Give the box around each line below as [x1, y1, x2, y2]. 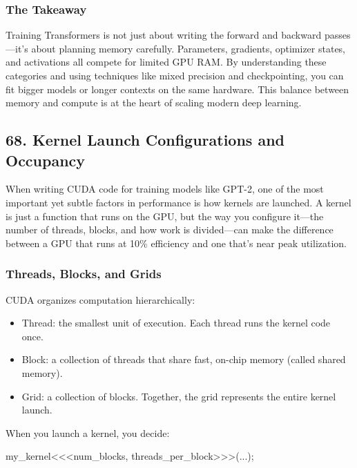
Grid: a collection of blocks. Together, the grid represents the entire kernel [21, 389, 336, 403]
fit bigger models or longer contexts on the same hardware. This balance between [6, 81, 349, 96]
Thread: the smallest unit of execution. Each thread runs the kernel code [21, 315, 331, 330]
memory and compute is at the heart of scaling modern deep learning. [6, 95, 302, 110]
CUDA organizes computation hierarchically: [6, 292, 195, 306]
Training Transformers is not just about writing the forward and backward [6, 28, 322, 42]
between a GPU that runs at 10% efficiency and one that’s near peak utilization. [6, 235, 347, 250]
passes [324, 28, 351, 42]
